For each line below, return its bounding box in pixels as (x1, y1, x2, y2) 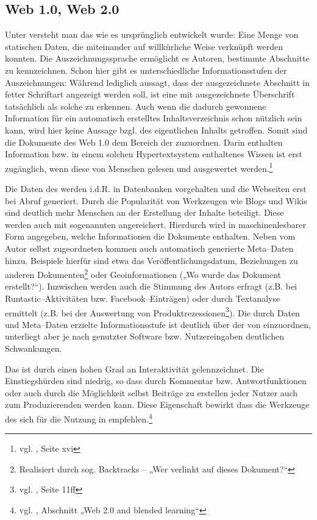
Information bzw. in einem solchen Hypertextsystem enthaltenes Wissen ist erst (5, 148, 302, 160)
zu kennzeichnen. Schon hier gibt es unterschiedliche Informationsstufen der (5, 63, 287, 76)
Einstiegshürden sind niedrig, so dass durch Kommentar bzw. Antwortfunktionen (5, 374, 307, 387)
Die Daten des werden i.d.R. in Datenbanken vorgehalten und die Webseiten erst (5, 182, 307, 194)
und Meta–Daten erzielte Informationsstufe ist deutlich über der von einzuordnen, (5, 318, 311, 330)
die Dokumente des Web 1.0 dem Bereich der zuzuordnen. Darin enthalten (5, 135, 283, 148)
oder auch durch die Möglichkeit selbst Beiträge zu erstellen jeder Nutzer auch (5, 386, 298, 399)
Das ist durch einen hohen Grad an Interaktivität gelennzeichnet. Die (5, 362, 264, 375)
